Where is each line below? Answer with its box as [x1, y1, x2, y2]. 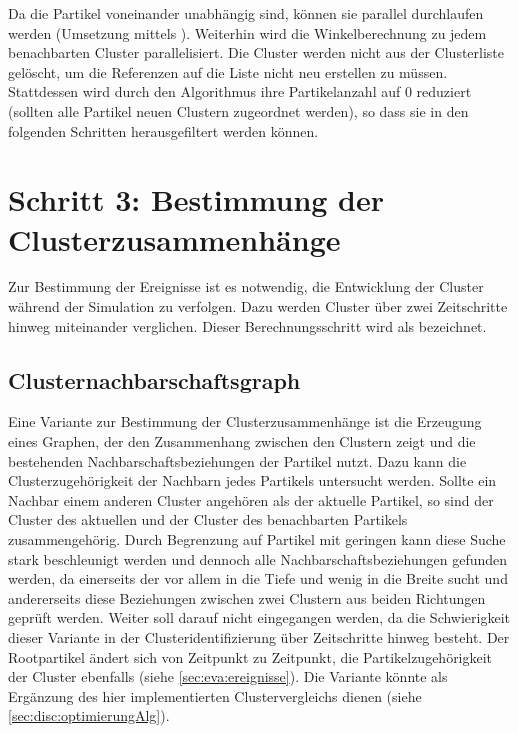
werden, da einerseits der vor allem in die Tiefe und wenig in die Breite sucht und [8, 568, 508, 589]
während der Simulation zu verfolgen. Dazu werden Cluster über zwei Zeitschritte [8, 296, 508, 317]
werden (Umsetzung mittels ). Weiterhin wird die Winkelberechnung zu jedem [8, 22, 487, 43]
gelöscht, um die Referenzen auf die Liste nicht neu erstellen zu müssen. [8, 61, 448, 82]
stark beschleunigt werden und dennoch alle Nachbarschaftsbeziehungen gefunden [8, 548, 508, 569]
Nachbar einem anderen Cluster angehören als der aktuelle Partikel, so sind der [8, 489, 494, 510]
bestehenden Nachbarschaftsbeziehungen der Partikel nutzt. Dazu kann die [8, 450, 467, 471]
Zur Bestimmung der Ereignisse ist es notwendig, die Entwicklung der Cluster [8, 276, 484, 297]
